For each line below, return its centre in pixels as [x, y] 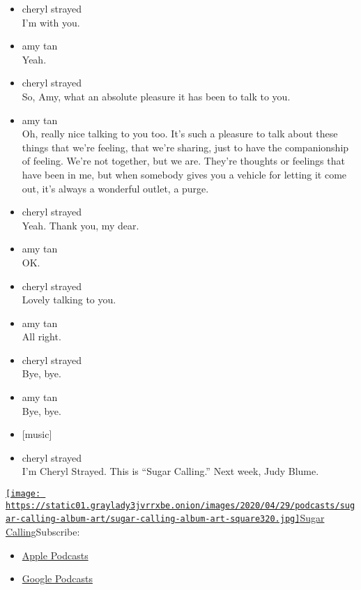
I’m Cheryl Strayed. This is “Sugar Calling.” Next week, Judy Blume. [170, 471]
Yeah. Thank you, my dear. [80, 225]
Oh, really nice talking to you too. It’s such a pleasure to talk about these [180, 134]
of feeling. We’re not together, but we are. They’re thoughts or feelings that [183, 161]
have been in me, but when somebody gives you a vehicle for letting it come [184, 174]
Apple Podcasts [55, 555]
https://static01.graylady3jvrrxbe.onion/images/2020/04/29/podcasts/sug [180, 505]
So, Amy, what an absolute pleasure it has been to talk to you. [156, 96]
